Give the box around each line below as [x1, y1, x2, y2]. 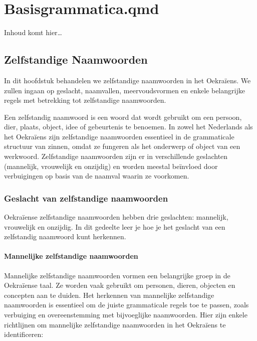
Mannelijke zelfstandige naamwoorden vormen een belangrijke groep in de [4, 270, 230, 280]
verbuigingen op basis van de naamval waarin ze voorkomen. [4, 170, 189, 181]
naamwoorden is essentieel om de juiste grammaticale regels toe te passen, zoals [4, 299, 249, 310]
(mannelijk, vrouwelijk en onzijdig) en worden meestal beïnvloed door [4, 160, 218, 171]
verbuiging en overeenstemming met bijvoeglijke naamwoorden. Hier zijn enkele [4, 309, 247, 320]
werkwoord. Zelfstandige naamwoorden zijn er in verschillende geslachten [4, 151, 228, 161]
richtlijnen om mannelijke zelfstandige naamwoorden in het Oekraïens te [4, 319, 226, 329]
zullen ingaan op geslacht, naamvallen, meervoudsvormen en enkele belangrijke [4, 85, 245, 95]
